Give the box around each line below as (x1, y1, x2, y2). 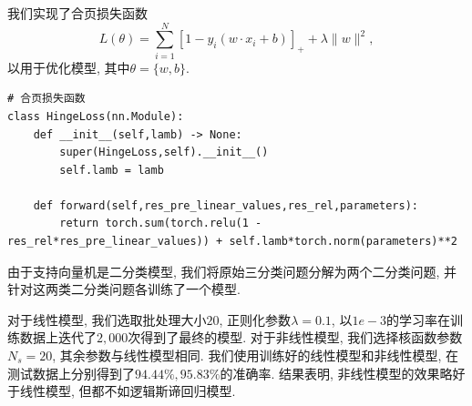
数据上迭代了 (19, 328, 97, 347)
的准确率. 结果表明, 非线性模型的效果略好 (220, 363, 466, 382)
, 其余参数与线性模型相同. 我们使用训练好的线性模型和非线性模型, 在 (52, 346, 458, 365)
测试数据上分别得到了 (7, 363, 135, 382)
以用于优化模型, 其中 (7, 57, 130, 76)
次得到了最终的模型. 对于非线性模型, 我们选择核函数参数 (128, 328, 463, 347)
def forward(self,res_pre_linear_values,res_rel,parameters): (33, 198, 419, 212)
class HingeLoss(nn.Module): (7, 109, 184, 123)
